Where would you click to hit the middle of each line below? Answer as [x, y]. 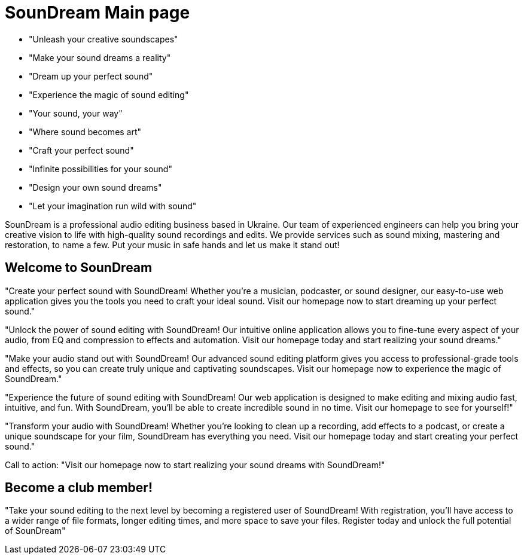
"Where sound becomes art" [85, 132]
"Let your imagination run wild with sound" [113, 206]
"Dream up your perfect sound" [91, 76]
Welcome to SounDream [79, 268]
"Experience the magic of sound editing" [109, 94]
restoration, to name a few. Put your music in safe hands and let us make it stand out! [172, 245]
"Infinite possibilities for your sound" [100, 169]
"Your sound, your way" [76, 113]
